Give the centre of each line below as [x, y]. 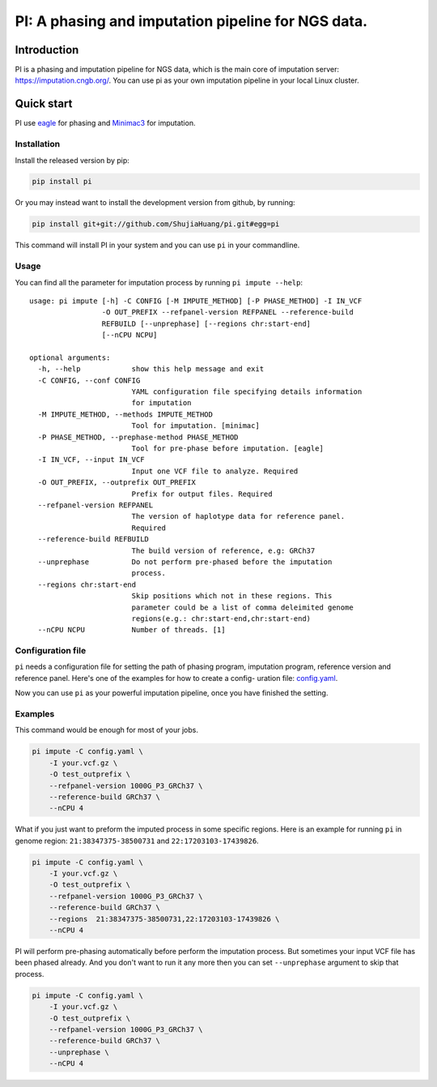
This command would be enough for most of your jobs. [106, 730]
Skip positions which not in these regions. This [232, 596]
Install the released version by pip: [72, 160]
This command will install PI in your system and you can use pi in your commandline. [157, 245]
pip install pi [62, 182]
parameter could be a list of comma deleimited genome [242, 607]
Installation [38, 144]
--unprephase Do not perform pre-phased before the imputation [185, 562]
